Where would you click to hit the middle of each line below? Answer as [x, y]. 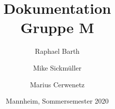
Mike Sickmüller [57, 67]
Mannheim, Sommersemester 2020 [57, 101]
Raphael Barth [57, 51]
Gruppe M [57, 27]
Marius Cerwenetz [57, 84]
